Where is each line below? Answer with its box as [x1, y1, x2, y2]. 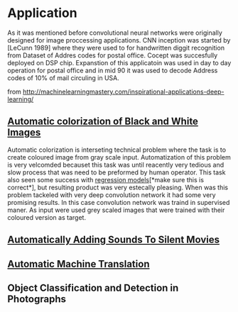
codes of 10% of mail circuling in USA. [7, 73, 119, 82]
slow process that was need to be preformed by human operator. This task [7, 168, 226, 177]
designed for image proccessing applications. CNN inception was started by [7, 35, 231, 44]
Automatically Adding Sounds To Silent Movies [7, 234, 220, 246]
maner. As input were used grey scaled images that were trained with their [7, 206, 225, 214]
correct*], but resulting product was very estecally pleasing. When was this [7, 183, 229, 191]
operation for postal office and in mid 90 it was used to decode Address [7, 66, 218, 74]
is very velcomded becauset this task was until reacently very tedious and [7, 160, 225, 169]
